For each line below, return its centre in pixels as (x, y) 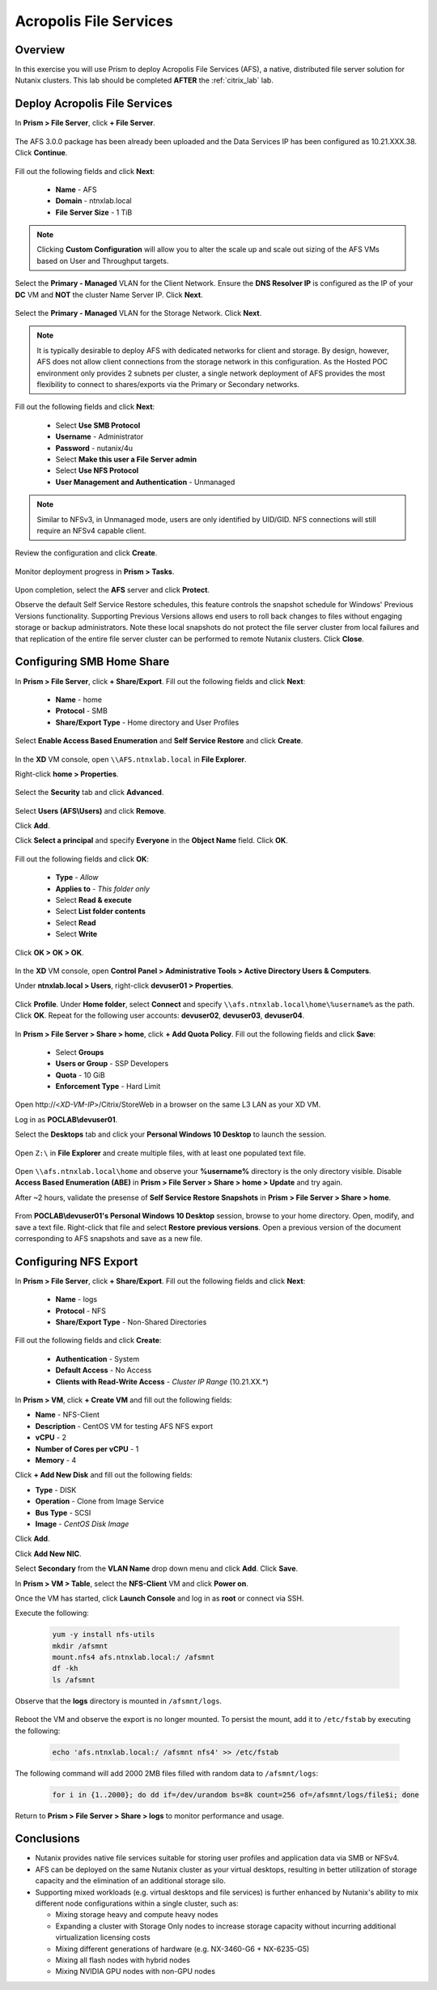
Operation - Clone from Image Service (100, 1501)
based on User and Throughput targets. (103, 261)
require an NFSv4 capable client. (91, 530)
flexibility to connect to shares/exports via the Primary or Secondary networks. (168, 384)
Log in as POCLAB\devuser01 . (66, 1119)
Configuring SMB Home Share (92, 662)
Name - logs (76, 1299)
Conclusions (47, 1839)
